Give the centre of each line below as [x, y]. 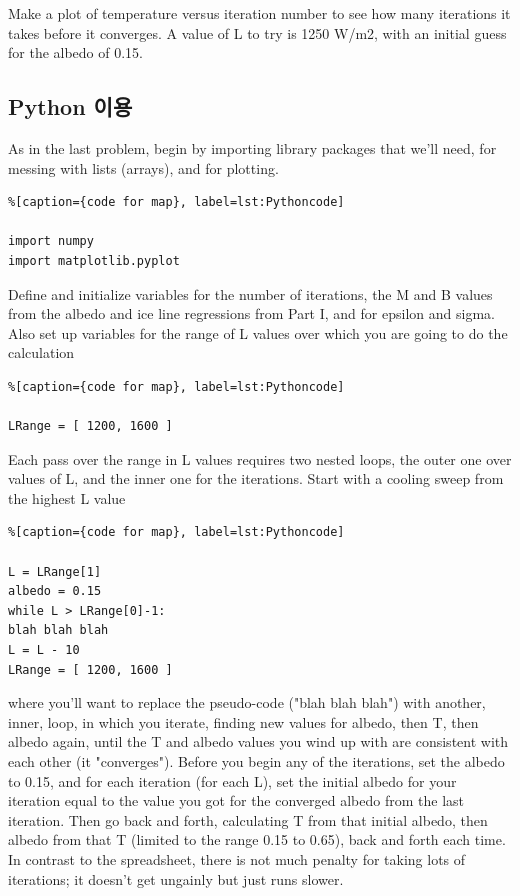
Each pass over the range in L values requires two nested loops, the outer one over [260, 458]
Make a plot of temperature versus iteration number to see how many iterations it [259, 13]
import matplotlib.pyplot [94, 260]
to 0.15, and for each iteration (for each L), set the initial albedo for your [232, 780]
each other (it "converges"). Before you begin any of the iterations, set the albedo [256, 761]
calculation [41, 352]
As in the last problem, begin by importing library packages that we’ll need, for [252, 147]
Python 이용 [70, 106]
